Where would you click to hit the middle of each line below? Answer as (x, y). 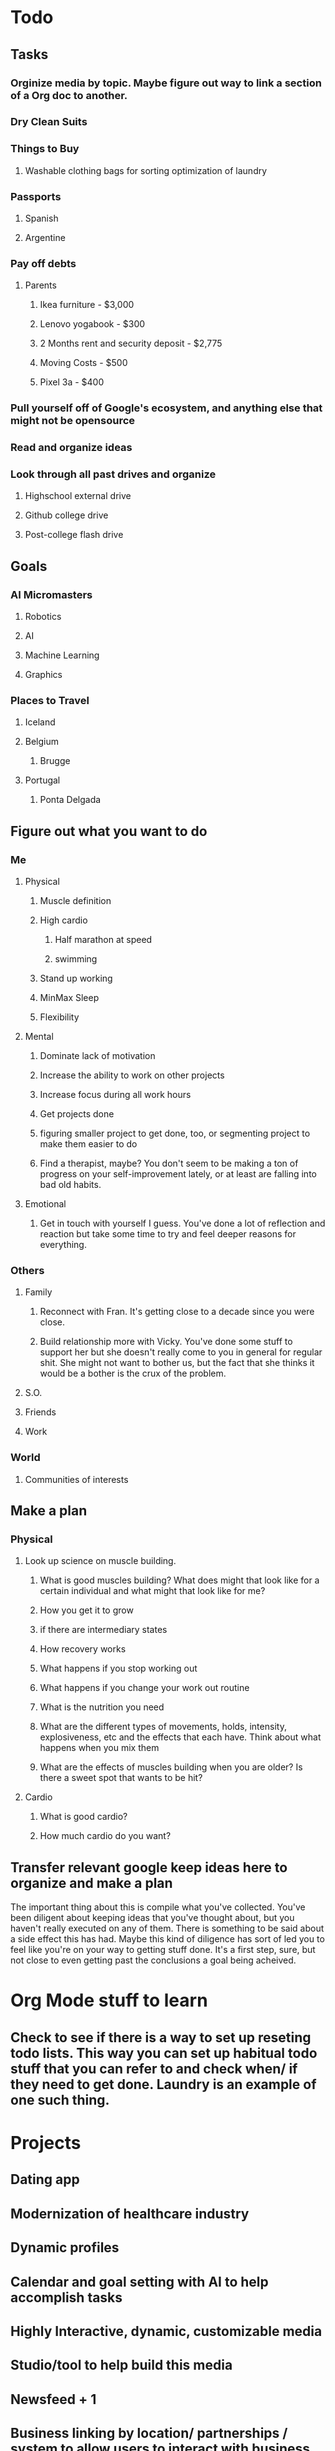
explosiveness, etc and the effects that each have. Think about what (180, 1737)
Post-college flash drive (74, 535)
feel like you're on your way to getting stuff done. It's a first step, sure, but (163, 1950)
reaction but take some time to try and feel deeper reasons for (168, 1234)
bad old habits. (70, 1185)
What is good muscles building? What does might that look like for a (179, 1580)
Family (38, 1292)
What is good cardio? (83, 1817)
